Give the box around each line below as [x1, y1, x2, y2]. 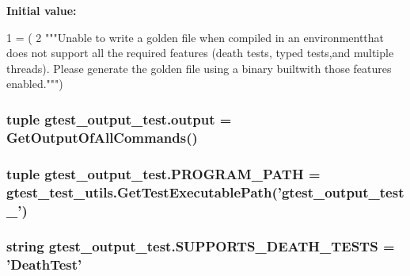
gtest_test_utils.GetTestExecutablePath [6, 182, 272, 201]
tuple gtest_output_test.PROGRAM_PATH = [6, 163, 321, 183]
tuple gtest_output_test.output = [6, 109, 232, 128]
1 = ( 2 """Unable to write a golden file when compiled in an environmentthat [6, 29, 385, 45]
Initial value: [6, 2, 77, 18]
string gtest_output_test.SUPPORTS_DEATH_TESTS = [6, 236, 395, 256]
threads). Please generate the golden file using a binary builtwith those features [6, 59, 392, 76]
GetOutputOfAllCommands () [6, 127, 198, 147]
